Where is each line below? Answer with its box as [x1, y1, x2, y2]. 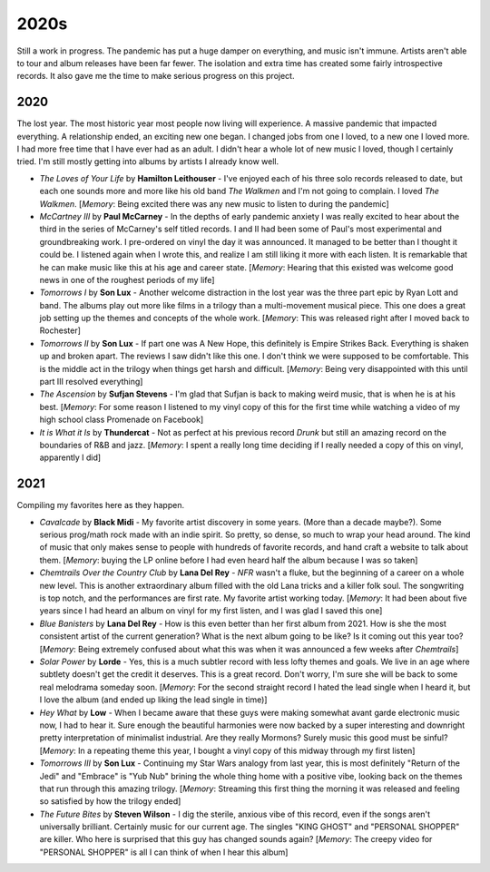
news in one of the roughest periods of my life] [39, 274, 215, 285]
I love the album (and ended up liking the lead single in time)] [39, 694, 268, 705]
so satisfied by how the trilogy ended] [39, 796, 181, 807]
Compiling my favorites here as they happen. [16, 500, 185, 511]
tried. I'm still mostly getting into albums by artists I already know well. [16, 156, 279, 167]
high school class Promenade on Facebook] [39, 414, 204, 426]
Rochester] [39, 325, 82, 336]
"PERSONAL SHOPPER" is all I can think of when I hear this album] [39, 847, 289, 857]
